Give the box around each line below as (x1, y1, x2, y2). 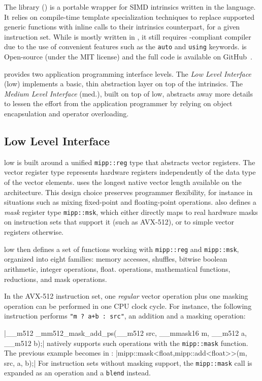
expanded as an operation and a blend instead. (4, 367, 151, 378)
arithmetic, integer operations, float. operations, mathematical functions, (4, 263, 231, 274)
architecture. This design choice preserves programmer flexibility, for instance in (4, 186, 253, 197)
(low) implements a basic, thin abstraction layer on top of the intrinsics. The (4, 78, 243, 89)
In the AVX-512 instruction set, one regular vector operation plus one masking (4, 291, 248, 301)
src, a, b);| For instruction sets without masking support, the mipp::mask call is (4, 357, 252, 368)
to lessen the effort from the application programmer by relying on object (4, 98, 233, 109)
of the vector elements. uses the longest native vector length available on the (4, 177, 242, 187)
